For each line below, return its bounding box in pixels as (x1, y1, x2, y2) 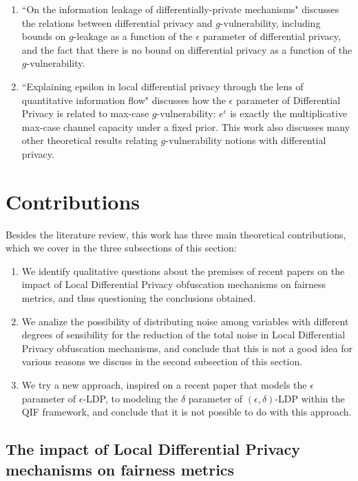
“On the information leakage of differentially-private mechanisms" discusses (21, 2, 339, 16)
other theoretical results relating (21, 133, 158, 147)
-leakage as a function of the (73, 29, 193, 43)
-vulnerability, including (220, 15, 321, 30)
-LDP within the (275, 391, 345, 405)
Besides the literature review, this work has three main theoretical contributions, (6, 227, 346, 241)
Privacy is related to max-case (21, 106, 149, 121)
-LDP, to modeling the (83, 391, 178, 405)
